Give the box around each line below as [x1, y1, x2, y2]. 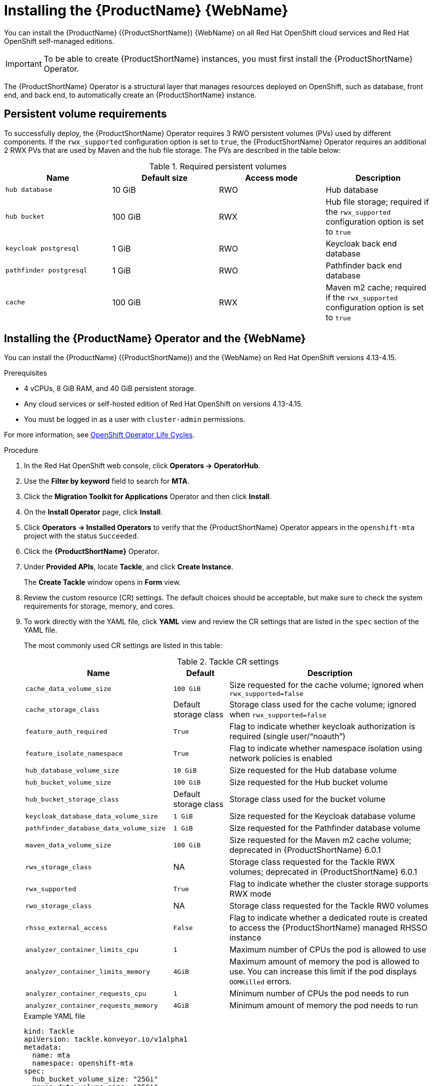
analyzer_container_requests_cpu [25, 989, 146, 997]
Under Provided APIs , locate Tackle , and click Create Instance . [24, 562, 233, 571]
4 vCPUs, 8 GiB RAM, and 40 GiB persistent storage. [24, 384, 196, 393]
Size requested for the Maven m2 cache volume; [229, 835, 412, 845]
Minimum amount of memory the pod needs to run [229, 1000, 418, 1011]
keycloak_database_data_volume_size [25, 812, 158, 820]
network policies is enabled [229, 753, 332, 764]
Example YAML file [24, 1012, 85, 1021]
